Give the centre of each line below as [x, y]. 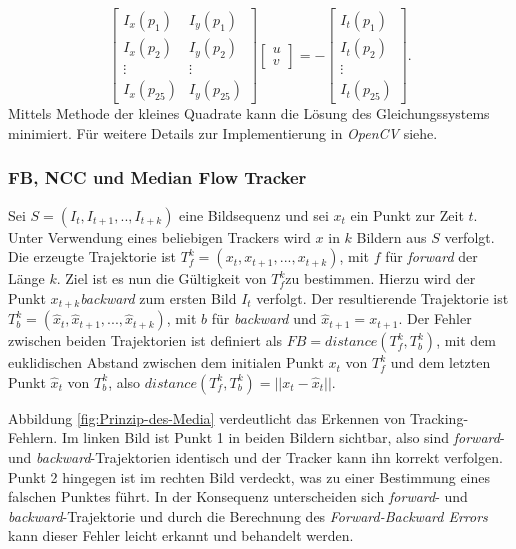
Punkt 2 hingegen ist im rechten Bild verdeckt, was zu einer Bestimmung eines [249, 476]
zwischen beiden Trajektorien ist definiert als [145, 340]
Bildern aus [391, 236]
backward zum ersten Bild [158, 297]
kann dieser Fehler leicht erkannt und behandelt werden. [181, 535]
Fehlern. [33, 437]
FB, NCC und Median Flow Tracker [157, 177]
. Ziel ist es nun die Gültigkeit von [161, 278]
